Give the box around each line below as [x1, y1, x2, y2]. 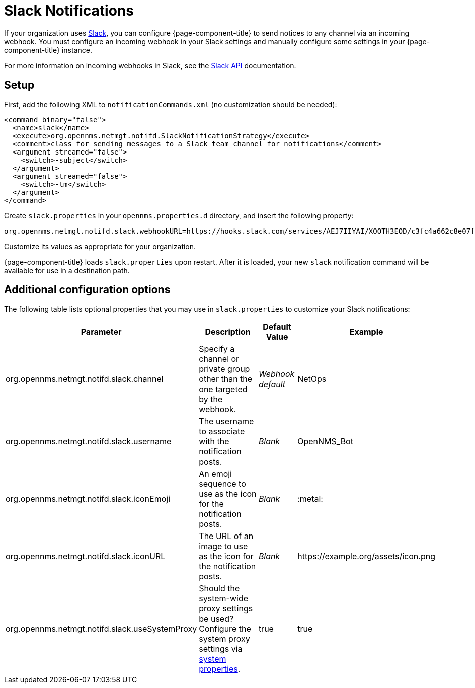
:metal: [297, 494, 323, 504]
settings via [199, 644, 243, 654]
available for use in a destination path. [4, 266, 130, 275]
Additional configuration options [4, 283, 171, 296]
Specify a [199, 344, 235, 354]
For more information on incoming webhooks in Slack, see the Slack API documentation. [4, 61, 296, 70]
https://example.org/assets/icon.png [297, 551, 435, 562]
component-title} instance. [4, 45, 92, 54]
